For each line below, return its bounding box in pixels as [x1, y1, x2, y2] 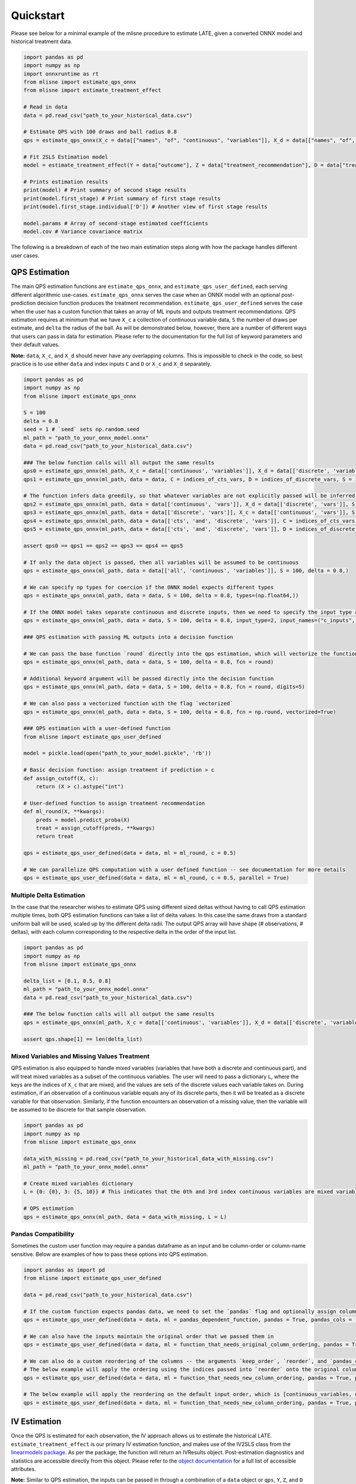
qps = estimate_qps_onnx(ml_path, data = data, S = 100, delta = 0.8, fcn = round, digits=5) [23, 683, 306, 690]
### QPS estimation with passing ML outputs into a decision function [23, 634, 234, 640]
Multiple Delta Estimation [11, 891, 85, 899]
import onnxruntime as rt [23, 70, 99, 77]
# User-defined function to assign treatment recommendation [23, 800, 205, 807]
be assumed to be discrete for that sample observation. [11, 1106, 147, 1113]
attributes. [11, 1465, 36, 1472]
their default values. [11, 341, 60, 348]
